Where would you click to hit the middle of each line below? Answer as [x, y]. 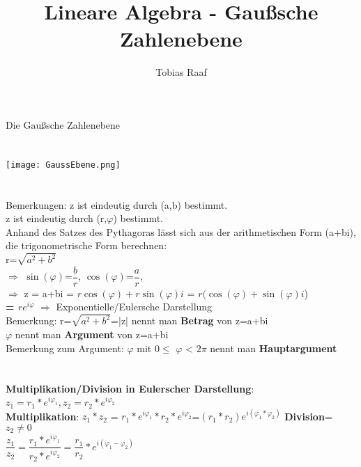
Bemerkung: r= [39, 320]
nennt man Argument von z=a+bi [92, 334]
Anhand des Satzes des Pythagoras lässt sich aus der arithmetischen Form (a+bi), [181, 231]
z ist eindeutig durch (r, [56, 218]
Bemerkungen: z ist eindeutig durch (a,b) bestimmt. [117, 204]
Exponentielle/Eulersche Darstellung [134, 307]
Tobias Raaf [181, 72]
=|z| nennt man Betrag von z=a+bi [190, 320]
